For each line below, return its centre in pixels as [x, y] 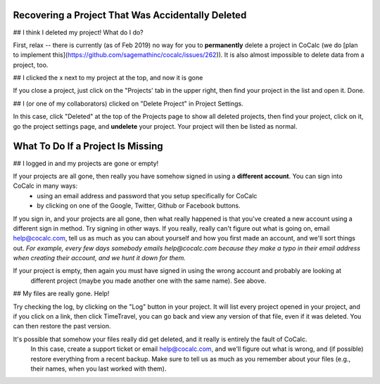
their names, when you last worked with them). [99, 369]
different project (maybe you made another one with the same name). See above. [148, 281]
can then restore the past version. [62, 326]
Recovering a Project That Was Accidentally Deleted [130, 15]
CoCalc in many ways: [45, 186]
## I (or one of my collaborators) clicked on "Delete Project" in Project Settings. [128, 103]
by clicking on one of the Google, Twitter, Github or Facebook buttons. [139, 206]
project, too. [31, 65]
